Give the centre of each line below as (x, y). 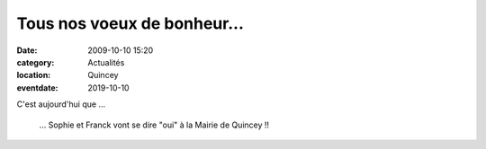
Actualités (106, 62)
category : (36, 62)
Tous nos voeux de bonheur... (130, 23)
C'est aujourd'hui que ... (61, 104)
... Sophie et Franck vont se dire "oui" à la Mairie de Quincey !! (154, 125)
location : (34, 75)
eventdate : (37, 88)
